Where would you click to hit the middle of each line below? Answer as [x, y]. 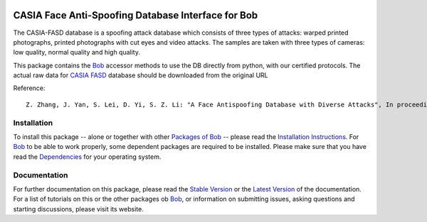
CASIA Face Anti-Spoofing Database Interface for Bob [136, 15]
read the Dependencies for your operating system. [87, 157]
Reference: [29, 88]
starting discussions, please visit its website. [78, 209]
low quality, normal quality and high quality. [77, 52]
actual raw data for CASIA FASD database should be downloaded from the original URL [141, 75]
